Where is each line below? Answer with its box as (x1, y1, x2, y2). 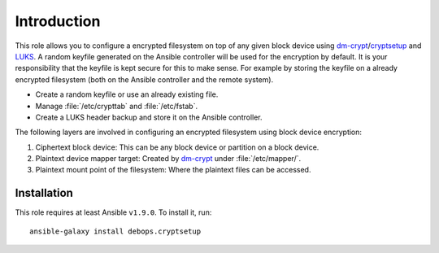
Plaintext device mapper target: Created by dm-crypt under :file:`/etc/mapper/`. (35, 154, 301, 164)
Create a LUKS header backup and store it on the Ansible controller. (35, 112, 263, 122)
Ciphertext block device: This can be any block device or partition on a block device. (35, 142, 319, 152)
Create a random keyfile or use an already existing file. (35, 89, 219, 99)
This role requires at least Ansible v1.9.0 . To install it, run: (15, 207, 212, 217)
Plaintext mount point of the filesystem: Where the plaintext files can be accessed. (35, 165, 311, 175)
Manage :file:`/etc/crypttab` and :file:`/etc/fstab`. (35, 101, 198, 111)
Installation (15, 186, 73, 200)
